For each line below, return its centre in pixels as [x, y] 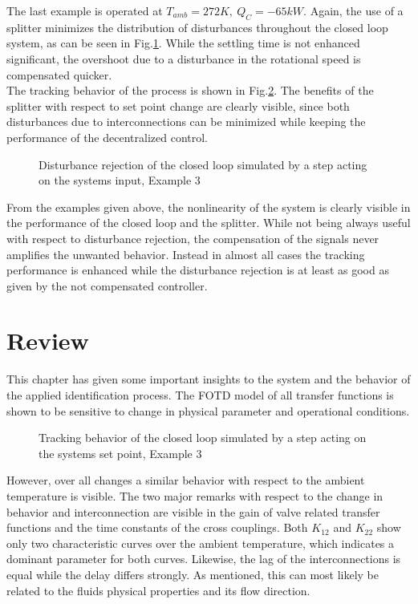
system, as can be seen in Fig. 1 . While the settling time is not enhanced [183, 43]
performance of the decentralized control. [107, 137]
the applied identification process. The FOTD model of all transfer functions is [200, 395]
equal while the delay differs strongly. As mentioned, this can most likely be [193, 574]
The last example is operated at [85, 10]
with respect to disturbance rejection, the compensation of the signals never [193, 238]
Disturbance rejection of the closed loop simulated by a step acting [203, 164]
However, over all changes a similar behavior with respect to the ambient [186, 480]
